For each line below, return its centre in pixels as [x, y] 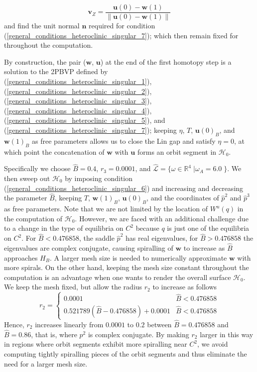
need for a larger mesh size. [46, 363]
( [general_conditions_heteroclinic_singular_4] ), [78, 110]
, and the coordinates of [183, 198]
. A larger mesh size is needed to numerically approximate [138, 257]
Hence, [14, 324]
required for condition [122, 26]
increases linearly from [69, 324]
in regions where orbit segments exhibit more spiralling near [96, 344]
